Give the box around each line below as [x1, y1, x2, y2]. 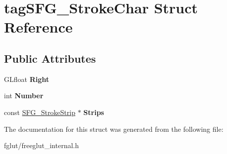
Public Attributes [4, 50, 96, 66]
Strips [83, 107, 104, 117]
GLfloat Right [4, 74, 49, 84]
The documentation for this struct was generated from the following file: [4, 123, 224, 134]
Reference [4, 17, 73, 37]
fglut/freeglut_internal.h [4, 140, 79, 151]
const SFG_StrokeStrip [4, 107, 75, 117]
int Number [4, 90, 44, 101]
